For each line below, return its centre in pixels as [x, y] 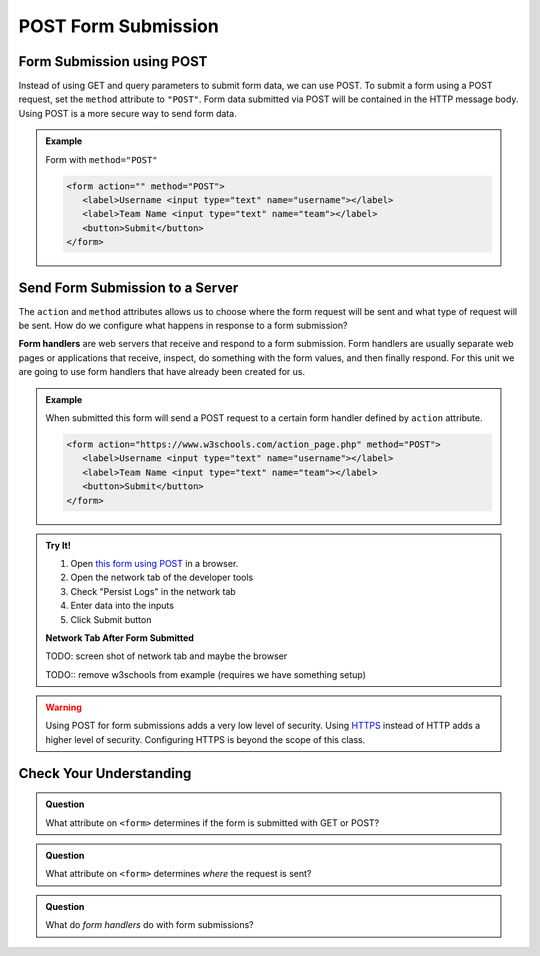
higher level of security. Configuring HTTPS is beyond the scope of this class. [205, 739]
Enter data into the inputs [122, 606]
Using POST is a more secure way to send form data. [127, 113]
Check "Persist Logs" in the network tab [153, 591]
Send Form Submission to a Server [128, 287]
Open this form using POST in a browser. [154, 563]
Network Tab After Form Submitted [120, 637]
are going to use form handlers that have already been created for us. [161, 372]
